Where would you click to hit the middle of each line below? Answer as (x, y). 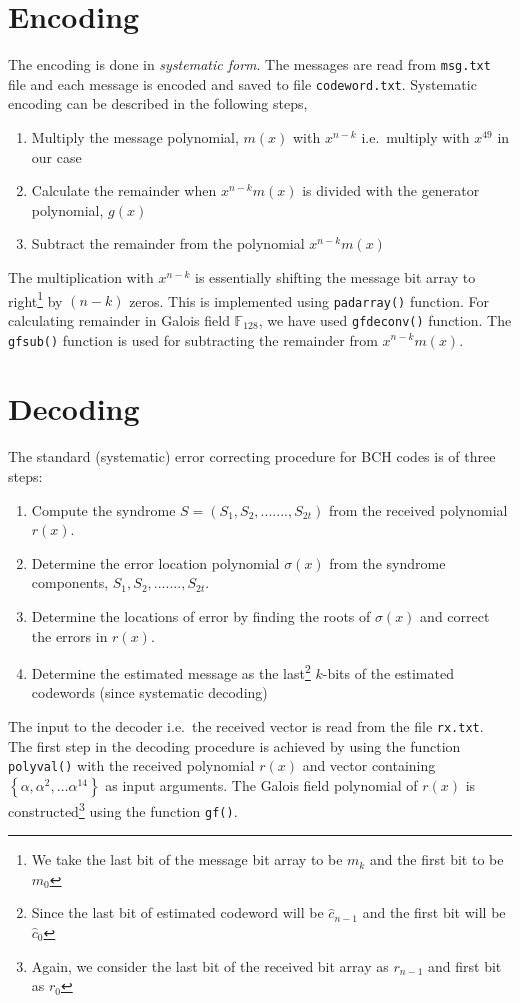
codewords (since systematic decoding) (149, 692)
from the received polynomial (418, 509)
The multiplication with (81, 277)
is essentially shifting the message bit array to (335, 277)
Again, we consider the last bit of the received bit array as (210, 965)
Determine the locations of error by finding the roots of (201, 615)
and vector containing (369, 765)
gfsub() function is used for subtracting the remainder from (193, 339)
